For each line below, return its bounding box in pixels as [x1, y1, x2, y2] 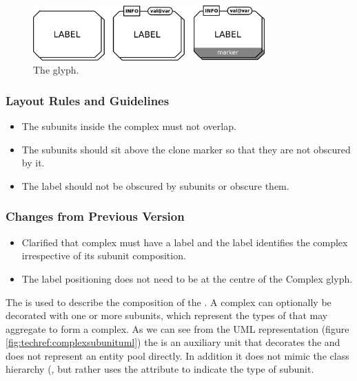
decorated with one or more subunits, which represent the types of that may [6, 308, 328, 323]
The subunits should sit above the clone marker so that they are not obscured [21, 142, 351, 156]
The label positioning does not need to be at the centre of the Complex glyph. [21, 271, 353, 285]
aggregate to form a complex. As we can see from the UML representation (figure [6, 321, 349, 336]
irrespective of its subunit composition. [21, 248, 186, 263]
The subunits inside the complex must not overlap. [21, 119, 236, 133]
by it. [21, 155, 45, 170]
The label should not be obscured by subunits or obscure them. [21, 178, 289, 193]
